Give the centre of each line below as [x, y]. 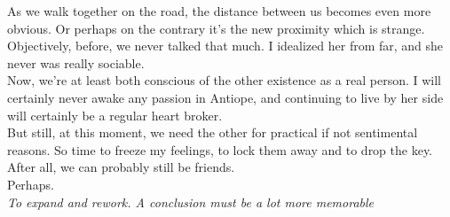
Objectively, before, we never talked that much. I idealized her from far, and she [225, 46]
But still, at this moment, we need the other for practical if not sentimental [213, 132]
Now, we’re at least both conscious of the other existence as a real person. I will [224, 80]
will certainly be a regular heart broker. [115, 115]
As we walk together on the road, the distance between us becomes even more [219, 11]
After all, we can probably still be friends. [121, 167]
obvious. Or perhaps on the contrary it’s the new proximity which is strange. [216, 28]
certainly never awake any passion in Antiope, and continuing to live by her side [225, 97]
